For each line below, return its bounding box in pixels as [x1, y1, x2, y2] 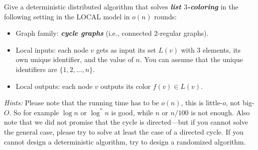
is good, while [111, 107, 153, 117]
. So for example [9, 107, 59, 117]
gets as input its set [96, 44, 156, 55]
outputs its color [100, 80, 151, 91]
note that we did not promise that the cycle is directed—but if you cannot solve [4, 117, 248, 127]
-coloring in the [187, 1, 239, 11]
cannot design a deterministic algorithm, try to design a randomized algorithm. [4, 136, 246, 147]
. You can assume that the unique [140, 54, 243, 65]
